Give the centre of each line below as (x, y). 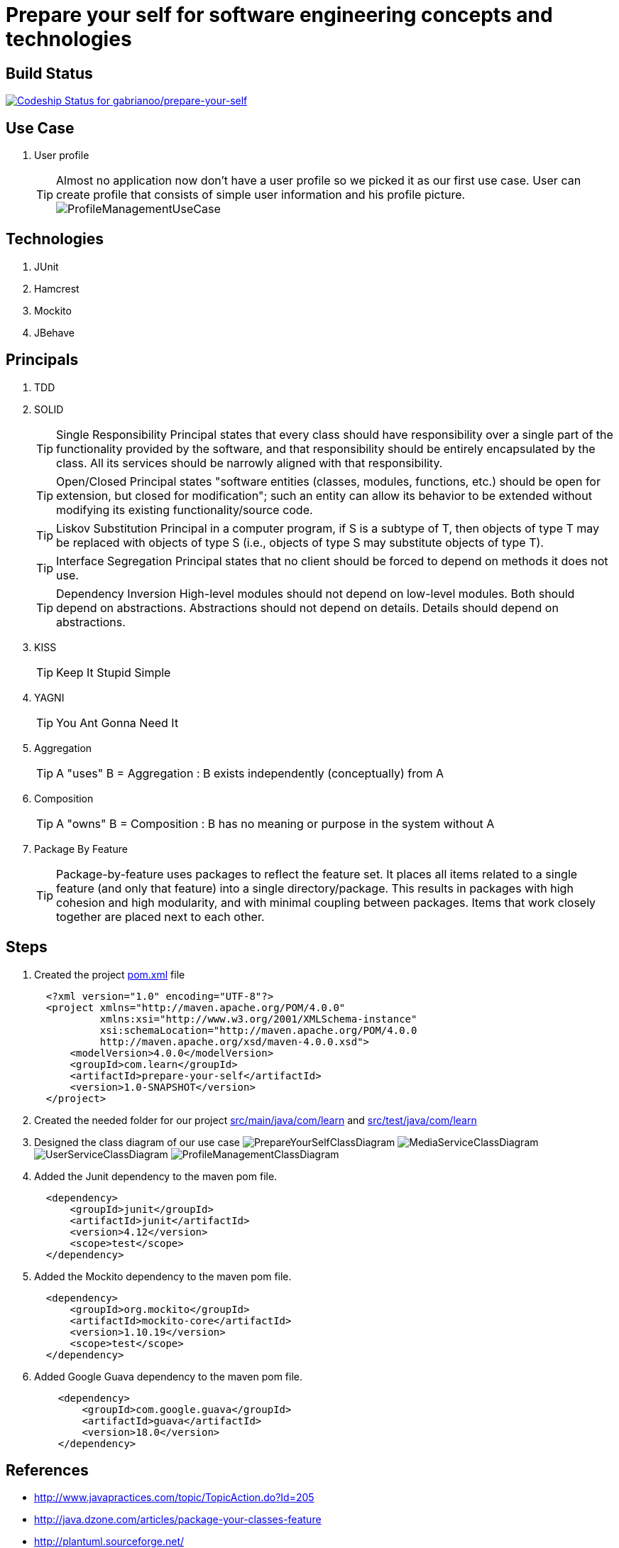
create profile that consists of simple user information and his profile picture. (261, 195)
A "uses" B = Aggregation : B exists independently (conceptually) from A (250, 773)
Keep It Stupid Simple (114, 672)
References (47, 1470)
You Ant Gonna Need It (117, 723)
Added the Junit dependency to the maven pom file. (156, 1176)
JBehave (55, 332)
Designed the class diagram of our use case (137, 1142)
